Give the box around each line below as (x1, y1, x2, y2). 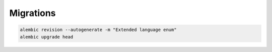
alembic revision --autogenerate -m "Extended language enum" (20, 27, 177, 32)
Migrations (9, 7, 56, 18)
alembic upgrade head (20, 34, 74, 39)
